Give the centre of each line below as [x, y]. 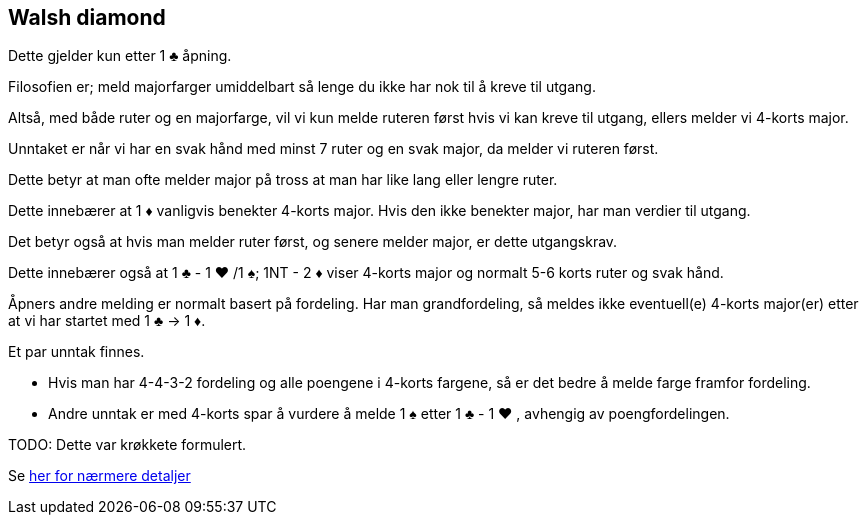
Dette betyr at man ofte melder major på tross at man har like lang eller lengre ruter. [283, 180]
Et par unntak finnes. [76, 352]
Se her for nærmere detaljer [99, 476]
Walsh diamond [87, 17]
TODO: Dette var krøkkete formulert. [127, 445]
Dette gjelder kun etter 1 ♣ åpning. [120, 56]
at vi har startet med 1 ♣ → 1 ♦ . [107, 321]
